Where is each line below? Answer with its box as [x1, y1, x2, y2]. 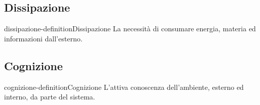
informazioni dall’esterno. [4, 33, 83, 43]
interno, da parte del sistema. [4, 91, 95, 102]
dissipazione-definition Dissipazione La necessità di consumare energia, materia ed [4, 23, 256, 34]
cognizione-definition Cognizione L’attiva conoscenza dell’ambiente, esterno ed [4, 81, 244, 92]
